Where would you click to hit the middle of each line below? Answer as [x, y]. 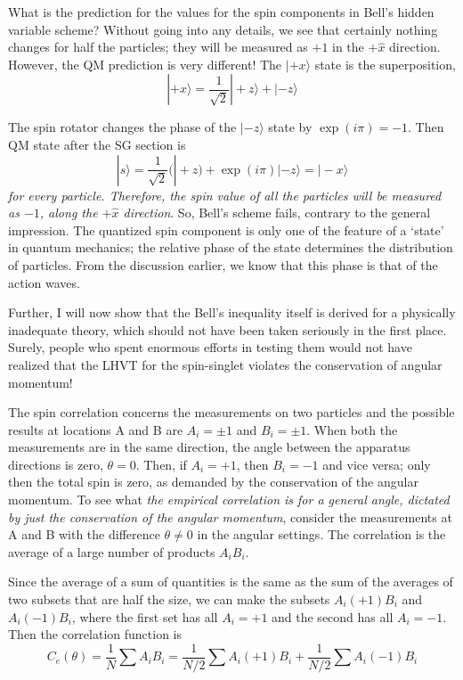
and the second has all [333, 616]
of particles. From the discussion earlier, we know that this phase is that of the [223, 264]
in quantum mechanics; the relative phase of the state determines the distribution [231, 247]
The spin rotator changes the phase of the [122, 127]
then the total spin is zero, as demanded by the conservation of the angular [213, 482]
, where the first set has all [145, 616]
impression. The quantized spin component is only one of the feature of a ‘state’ [226, 229]
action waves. [44, 282]
